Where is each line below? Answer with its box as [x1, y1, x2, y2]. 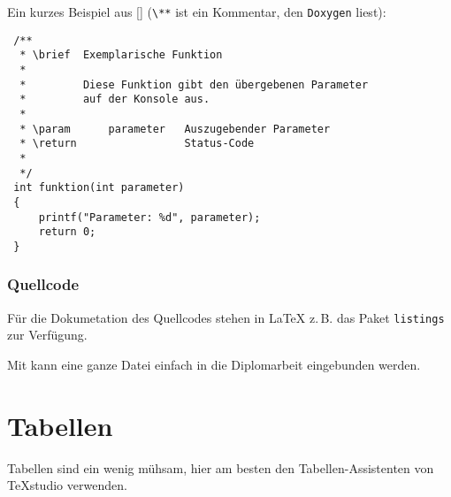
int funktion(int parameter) [13, 181, 185, 195]
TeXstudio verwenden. [7, 476, 127, 494]
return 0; [38, 226, 96, 239]
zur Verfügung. [7, 325, 88, 344]
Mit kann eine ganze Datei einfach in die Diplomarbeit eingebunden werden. [7, 355, 421, 373]
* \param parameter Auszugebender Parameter [19, 122, 331, 135]
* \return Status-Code [19, 137, 255, 150]
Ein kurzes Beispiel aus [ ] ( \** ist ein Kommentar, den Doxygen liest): [7, 3, 386, 20]
